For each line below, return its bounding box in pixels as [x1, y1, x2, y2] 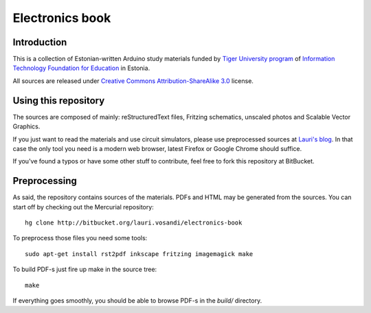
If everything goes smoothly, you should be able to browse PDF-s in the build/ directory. [12, 296, 262, 305]
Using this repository [12, 95, 105, 106]
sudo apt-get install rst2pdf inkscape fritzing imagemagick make [25, 250, 254, 257]
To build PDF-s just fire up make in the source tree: [12, 265, 157, 274]
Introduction [12, 36, 67, 48]
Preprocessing [12, 175, 77, 187]
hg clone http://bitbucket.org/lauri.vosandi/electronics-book [25, 219, 243, 227]
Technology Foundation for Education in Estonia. [12, 64, 150, 72]
